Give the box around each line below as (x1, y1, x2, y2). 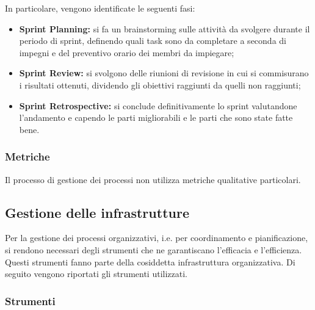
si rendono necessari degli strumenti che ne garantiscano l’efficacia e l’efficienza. (5, 243, 302, 256)
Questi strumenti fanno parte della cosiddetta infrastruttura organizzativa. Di (5, 255, 295, 268)
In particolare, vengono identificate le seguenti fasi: (5, 2, 195, 14)
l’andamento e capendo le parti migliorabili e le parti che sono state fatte (19, 111, 293, 124)
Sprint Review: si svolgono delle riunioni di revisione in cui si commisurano (19, 67, 309, 79)
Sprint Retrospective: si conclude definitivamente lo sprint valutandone (19, 99, 297, 112)
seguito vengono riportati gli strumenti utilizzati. (5, 267, 187, 280)
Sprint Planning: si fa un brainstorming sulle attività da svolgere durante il (19, 22, 310, 35)
